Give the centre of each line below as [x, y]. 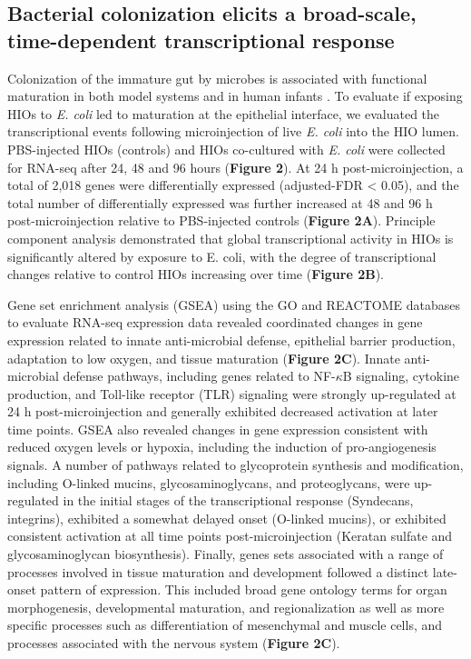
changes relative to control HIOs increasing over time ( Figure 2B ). [196, 274]
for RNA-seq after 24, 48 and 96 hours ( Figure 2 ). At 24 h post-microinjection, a [235, 167]
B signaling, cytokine [401, 376]
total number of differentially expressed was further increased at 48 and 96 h [220, 202]
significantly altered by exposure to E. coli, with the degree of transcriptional [222, 256]
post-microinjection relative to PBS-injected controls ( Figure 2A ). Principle [221, 220]
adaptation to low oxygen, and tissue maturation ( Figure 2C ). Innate [204, 358]
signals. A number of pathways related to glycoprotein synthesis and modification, [235, 465]
